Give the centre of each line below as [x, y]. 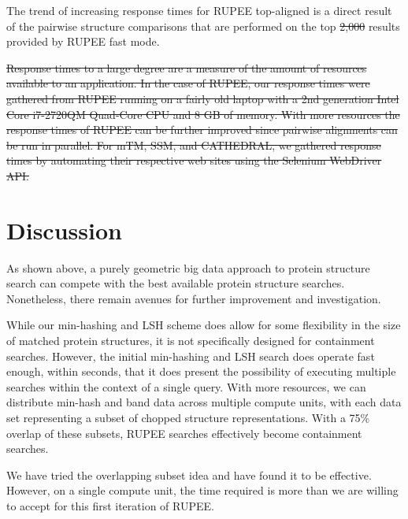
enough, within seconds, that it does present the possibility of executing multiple [201, 371]
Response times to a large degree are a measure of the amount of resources [187, 67]
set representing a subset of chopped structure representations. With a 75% [188, 417]
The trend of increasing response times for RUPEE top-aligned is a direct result [199, 10]
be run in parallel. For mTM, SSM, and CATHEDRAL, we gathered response [194, 145]
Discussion [64, 230]
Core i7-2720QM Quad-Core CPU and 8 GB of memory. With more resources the [203, 114]
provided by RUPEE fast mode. [83, 41]
